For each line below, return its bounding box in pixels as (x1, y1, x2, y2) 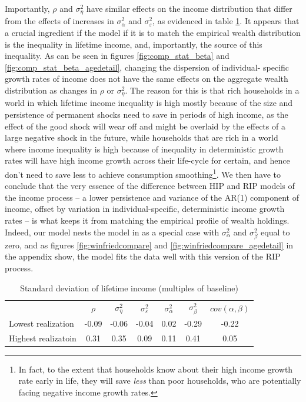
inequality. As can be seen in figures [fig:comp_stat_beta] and (5, 49, 229, 62)
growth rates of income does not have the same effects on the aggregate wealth (5, 72, 288, 85)
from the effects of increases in (5, 15, 114, 27)
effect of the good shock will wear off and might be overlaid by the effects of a (5, 119, 285, 132)
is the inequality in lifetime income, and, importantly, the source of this (5, 38, 262, 50)
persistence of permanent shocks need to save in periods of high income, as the (5, 108, 288, 121)
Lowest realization (9, 317, 74, 329)
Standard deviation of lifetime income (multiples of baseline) (20, 281, 239, 294)
